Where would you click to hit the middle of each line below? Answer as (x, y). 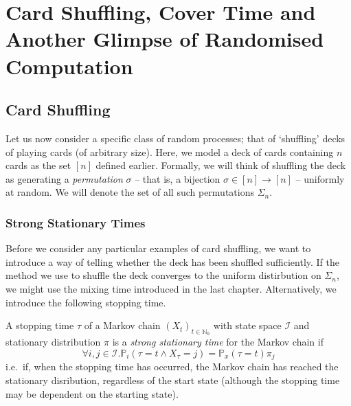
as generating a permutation (64, 178)
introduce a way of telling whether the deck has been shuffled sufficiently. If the (173, 261)
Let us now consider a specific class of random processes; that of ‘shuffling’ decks (175, 138)
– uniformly (320, 178)
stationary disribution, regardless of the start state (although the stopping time (173, 380)
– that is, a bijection (178, 178)
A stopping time (40, 325)
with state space (247, 325)
